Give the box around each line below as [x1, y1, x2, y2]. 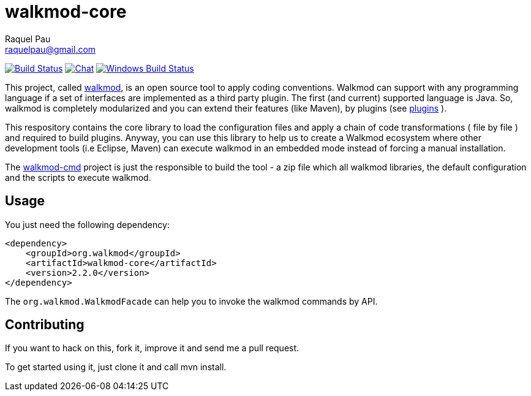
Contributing [5, 317, 85, 333]
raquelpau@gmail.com [5, 44, 96, 55]
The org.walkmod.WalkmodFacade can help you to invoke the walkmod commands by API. [5, 295, 378, 307]
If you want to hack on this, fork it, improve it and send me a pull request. [5, 343, 299, 354]
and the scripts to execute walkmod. [5, 172, 151, 183]
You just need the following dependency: [5, 219, 170, 230]
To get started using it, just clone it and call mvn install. [5, 362, 227, 373]
